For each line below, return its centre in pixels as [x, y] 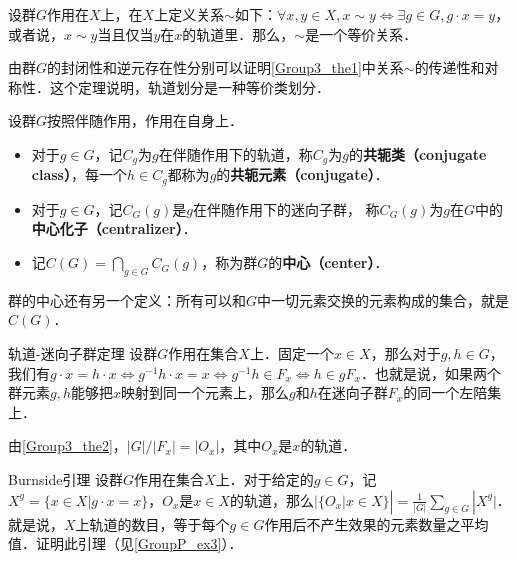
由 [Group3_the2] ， [67, 445]
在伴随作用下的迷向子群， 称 [286, 208]
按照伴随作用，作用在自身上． [145, 120]
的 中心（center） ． [328, 262]
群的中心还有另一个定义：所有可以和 [127, 299]
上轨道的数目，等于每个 [152, 523]
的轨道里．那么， [238, 33]
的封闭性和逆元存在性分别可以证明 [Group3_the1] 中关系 [225, 67]
